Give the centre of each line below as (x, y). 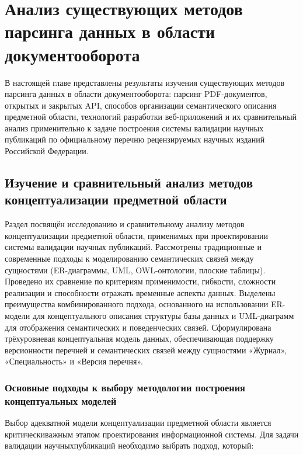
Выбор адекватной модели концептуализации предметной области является (138, 423)
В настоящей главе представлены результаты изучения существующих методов (145, 82)
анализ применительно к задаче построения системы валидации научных (134, 128)
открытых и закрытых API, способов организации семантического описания (141, 105)
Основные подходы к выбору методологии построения (125, 387)
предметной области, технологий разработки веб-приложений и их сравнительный (151, 117)
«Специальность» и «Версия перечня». (74, 361)
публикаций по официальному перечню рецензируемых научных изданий (135, 139)
